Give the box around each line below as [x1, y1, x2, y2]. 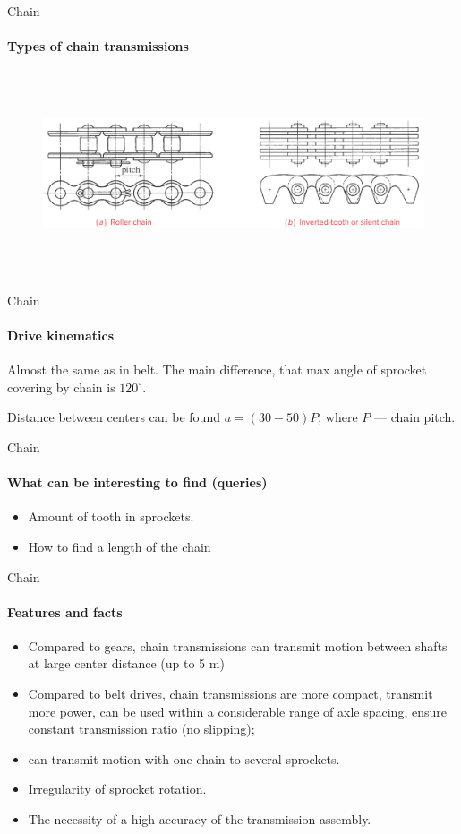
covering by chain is [7, 377, 115, 396]
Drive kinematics [7, 325, 114, 344]
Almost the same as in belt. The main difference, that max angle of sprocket [7, 360, 427, 379]
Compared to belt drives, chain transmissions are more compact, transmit [28, 684, 433, 703]
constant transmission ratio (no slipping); [28, 719, 255, 738]
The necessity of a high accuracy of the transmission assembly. [28, 810, 371, 829]
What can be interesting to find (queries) [7, 473, 268, 492]
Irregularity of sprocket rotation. [28, 779, 207, 798]
